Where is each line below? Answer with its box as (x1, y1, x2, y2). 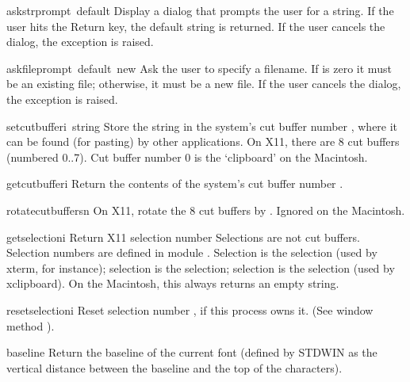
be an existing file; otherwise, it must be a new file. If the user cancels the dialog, (6, 75, 401, 92)
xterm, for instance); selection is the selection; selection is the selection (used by (6, 259, 395, 276)
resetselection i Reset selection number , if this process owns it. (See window (6, 301, 374, 318)
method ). (6, 317, 55, 334)
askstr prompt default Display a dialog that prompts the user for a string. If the (6, 2, 394, 18)
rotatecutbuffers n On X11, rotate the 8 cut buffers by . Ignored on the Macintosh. (6, 201, 405, 218)
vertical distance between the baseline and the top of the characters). (6, 359, 343, 376)
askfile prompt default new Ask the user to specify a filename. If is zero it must (6, 59, 392, 76)
